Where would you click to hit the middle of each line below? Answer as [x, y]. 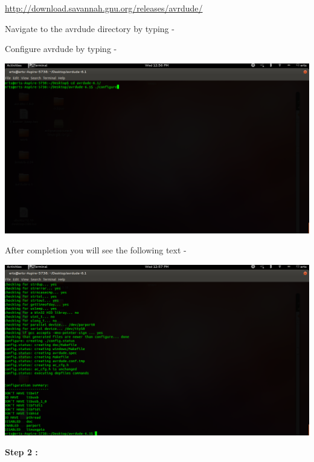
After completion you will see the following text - [96, 250]
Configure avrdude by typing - [61, 49]
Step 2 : [21, 452]
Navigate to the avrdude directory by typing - [90, 28]
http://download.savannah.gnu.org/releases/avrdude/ [104, 8]
